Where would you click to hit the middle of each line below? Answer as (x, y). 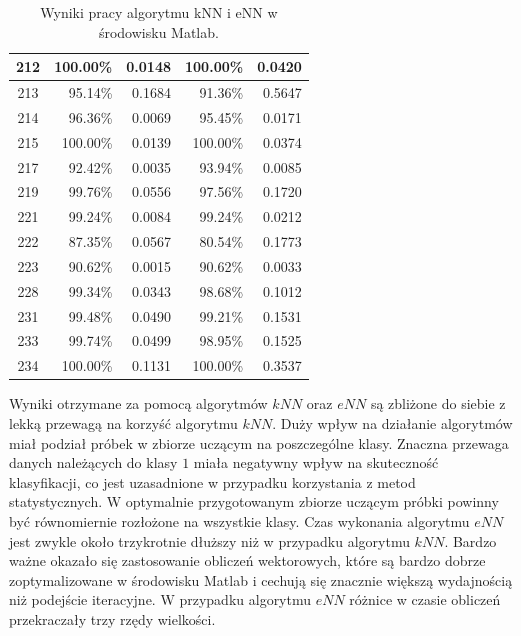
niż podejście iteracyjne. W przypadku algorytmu (160, 599)
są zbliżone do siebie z (438, 403)
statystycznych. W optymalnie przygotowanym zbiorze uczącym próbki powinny (254, 501)
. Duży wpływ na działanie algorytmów (392, 423)
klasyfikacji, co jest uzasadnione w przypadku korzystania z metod (212, 481)
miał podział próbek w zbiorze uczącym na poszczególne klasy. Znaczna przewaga (259, 442)
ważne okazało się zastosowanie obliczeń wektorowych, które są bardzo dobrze (247, 560)
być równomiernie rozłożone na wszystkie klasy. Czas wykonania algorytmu (239, 520)
